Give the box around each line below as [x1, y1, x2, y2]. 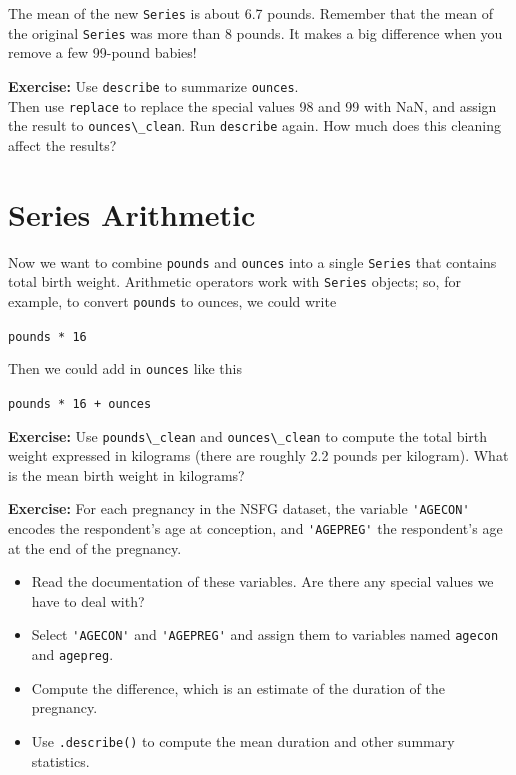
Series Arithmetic [8, 193, 256, 234]
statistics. [31, 750, 90, 771]
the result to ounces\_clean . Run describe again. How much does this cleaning [8, 115, 502, 136]
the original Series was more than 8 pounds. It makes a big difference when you [8, 22, 503, 43]
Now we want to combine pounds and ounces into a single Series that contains [8, 251, 497, 272]
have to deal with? [31, 590, 145, 611]
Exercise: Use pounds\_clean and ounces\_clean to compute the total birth [8, 425, 488, 446]
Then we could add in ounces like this [8, 358, 242, 379]
